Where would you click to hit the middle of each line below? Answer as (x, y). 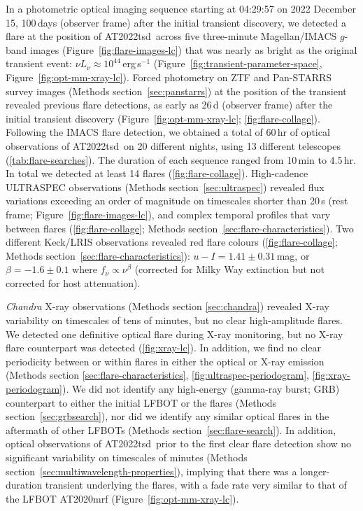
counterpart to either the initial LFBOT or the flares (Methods (141, 402)
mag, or (293, 255)
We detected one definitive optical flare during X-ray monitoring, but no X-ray (175, 334)
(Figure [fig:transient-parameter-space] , (238, 63)
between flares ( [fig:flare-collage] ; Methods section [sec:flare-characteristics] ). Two (180, 228)
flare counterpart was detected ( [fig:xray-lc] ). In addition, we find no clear (164, 348)
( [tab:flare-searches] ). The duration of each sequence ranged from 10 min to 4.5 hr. (181, 159)
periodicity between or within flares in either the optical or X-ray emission (165, 361)
